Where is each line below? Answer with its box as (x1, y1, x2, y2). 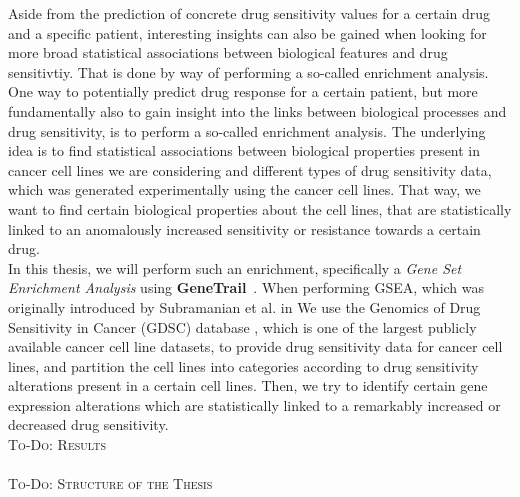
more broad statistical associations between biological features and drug (8, 42, 448, 63)
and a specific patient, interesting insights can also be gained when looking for (8, 22, 487, 43)
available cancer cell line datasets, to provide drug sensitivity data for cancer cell (8, 336, 503, 357)
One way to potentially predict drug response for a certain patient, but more (8, 81, 478, 102)
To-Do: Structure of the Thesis (8, 473, 213, 494)
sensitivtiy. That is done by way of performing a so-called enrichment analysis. (8, 61, 489, 82)
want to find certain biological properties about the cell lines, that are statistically (8, 198, 512, 219)
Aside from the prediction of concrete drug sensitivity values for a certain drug (8, 3, 491, 23)
